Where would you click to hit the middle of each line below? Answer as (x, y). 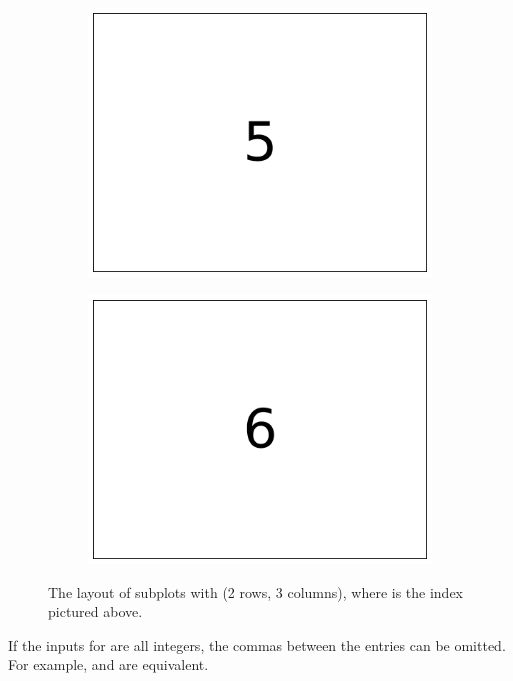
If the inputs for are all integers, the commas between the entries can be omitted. (257, 644)
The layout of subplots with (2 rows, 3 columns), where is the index (256, 591)
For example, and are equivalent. (108, 664)
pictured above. (95, 611)
